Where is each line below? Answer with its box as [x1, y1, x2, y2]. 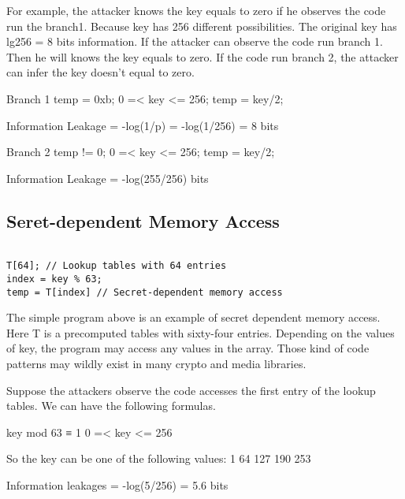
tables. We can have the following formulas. [6, 397, 216, 414]
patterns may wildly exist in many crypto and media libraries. [6, 355, 307, 371]
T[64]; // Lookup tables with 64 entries [6, 260, 227, 272]
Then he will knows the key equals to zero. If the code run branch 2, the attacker [6, 48, 399, 65]
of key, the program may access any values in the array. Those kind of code [6, 340, 370, 356]
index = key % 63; [6, 273, 102, 285]
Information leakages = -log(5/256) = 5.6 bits [6, 476, 229, 493]
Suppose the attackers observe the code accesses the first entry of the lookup [6, 382, 376, 398]
